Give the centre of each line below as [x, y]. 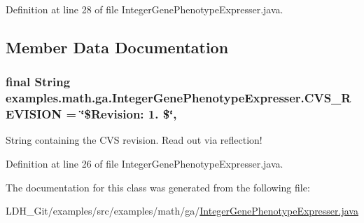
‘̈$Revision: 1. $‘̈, [129, 114]
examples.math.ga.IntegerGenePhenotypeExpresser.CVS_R [178, 98]
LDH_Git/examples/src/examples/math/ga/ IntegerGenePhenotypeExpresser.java [182, 211]
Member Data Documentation [117, 47]
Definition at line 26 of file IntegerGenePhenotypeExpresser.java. [145, 164]
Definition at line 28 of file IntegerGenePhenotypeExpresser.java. [145, 9]
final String [38, 82]
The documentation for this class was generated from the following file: [158, 187]
